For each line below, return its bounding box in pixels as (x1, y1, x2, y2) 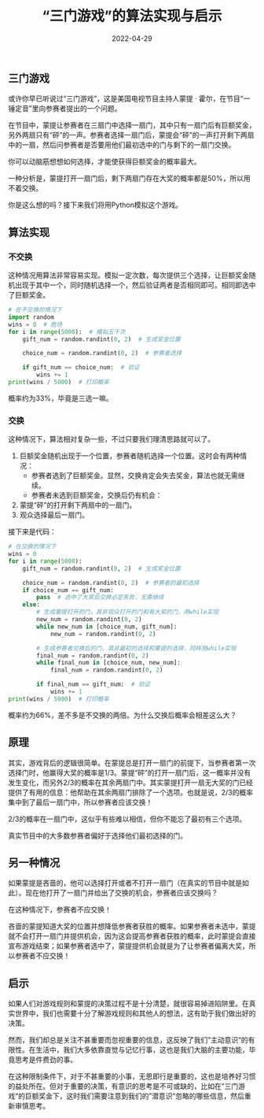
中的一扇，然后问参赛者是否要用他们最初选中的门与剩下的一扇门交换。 (8, 140, 236, 150)
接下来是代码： (8, 527, 57, 536)
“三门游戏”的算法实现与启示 (42, 7, 222, 25)
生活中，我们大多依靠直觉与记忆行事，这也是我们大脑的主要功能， (35, 1045, 249, 1055)
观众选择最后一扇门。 (19, 510, 89, 520)
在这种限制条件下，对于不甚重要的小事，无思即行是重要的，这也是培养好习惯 (8, 1072, 256, 1081)
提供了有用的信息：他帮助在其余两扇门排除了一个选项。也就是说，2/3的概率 (8, 787, 254, 797)
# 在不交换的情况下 (8, 306, 63, 314)
